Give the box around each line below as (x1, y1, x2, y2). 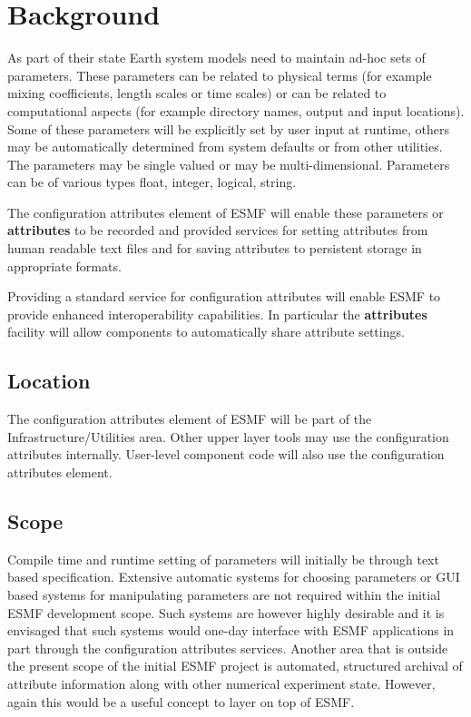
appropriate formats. (7, 256, 122, 275)
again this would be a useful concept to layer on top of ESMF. (7, 692, 355, 711)
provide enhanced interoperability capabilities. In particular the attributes (7, 304, 427, 323)
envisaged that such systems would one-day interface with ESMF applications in (7, 621, 455, 640)
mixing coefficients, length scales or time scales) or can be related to (7, 83, 387, 103)
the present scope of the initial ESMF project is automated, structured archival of (7, 656, 463, 675)
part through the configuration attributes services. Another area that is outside (7, 638, 448, 657)
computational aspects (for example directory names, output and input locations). (7, 101, 465, 120)
